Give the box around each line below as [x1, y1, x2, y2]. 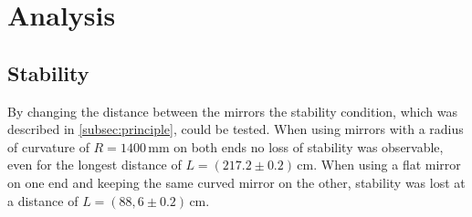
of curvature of [7, 137, 89, 156]
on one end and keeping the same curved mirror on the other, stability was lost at [7, 172, 466, 191]
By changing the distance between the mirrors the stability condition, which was [7, 101, 457, 120]
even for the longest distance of [7, 155, 182, 174]
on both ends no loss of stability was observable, [173, 137, 444, 156]
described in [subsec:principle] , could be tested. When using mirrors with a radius [7, 119, 464, 139]
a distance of [7, 191, 79, 210]
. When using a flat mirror [313, 155, 461, 174]
